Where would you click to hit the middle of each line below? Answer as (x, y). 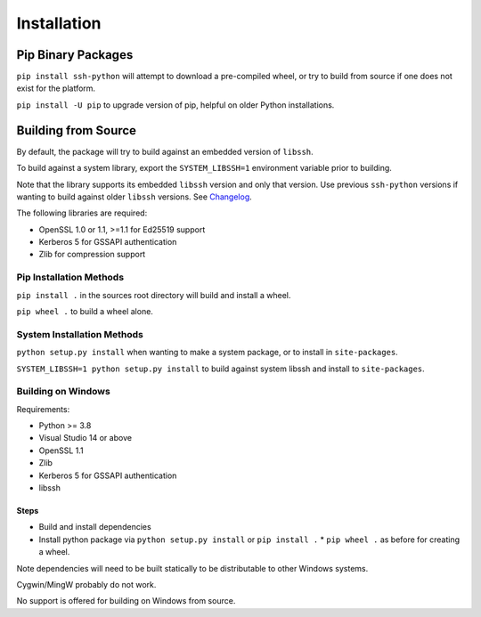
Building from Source (77, 130)
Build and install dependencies (95, 527)
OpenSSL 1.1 (61, 451)
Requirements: (43, 409)
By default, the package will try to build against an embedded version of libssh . (165, 151)
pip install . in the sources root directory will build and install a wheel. (154, 295)
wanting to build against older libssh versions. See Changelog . (135, 197)
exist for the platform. (56, 88)
